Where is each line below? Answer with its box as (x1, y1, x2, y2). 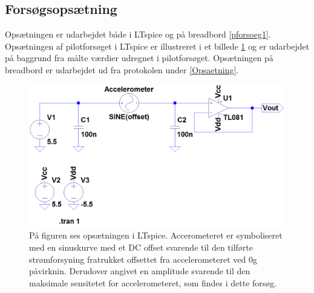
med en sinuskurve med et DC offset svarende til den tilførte (29, 240, 253, 253)
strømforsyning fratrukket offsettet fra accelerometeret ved (29, 252, 246, 265)
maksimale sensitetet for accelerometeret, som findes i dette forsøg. (29, 276, 277, 289)
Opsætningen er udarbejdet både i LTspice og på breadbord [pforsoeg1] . (5, 28, 271, 41)
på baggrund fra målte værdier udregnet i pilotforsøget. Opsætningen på (5, 51, 273, 64)
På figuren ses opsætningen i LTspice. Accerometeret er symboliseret (29, 229, 283, 242)
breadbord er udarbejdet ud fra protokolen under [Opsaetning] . (5, 63, 239, 76)
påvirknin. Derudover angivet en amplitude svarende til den (29, 265, 250, 277)
